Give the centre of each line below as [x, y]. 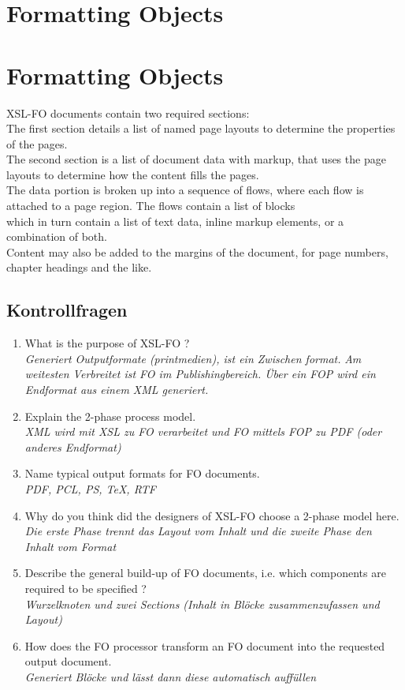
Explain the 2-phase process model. [110, 416]
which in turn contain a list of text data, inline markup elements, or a [175, 221]
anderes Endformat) [73, 446]
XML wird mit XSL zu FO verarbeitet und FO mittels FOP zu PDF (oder [203, 431]
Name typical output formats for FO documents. [142, 473]
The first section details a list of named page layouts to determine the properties [201, 128]
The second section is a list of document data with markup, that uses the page [196, 159]
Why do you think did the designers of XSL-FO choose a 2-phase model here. [212, 515]
